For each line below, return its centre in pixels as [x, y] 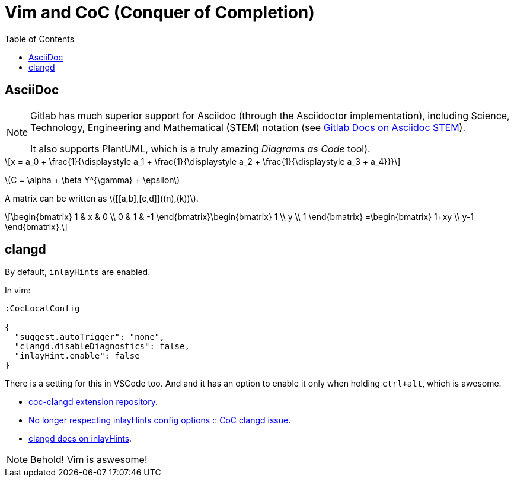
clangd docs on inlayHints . [80, 439]
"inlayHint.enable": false [77, 356]
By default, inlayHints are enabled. [78, 272]
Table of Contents [40, 39]
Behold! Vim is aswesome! [89, 460]
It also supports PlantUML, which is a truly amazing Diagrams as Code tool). [200, 149]
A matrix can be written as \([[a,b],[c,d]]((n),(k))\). [102, 198]
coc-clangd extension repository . [93, 402]
